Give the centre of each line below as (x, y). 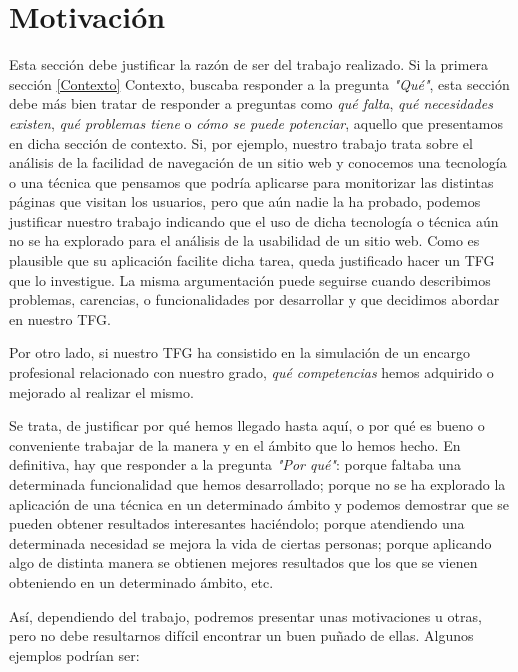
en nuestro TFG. (60, 318)
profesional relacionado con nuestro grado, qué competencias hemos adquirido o (251, 372)
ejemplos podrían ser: (74, 654)
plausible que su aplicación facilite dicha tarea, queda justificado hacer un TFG (252, 260)
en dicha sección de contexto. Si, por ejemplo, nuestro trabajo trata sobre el (241, 142)
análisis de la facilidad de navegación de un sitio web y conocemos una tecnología (258, 162)
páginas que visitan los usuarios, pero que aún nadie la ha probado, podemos (245, 201)
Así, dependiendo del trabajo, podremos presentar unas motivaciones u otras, (245, 615)
